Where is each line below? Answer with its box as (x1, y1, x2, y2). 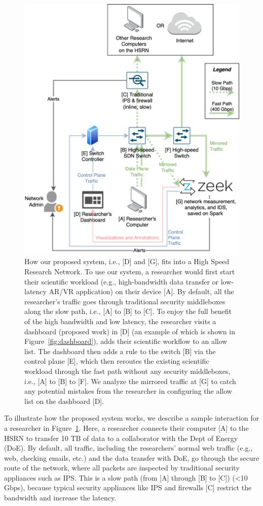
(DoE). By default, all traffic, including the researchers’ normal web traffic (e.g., (4, 442, 253, 453)
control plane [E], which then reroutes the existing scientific (24, 356, 209, 366)
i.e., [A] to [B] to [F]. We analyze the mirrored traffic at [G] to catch (24, 375, 236, 386)
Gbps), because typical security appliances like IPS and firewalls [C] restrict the (4, 482, 252, 493)
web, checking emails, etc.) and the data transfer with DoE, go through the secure (4, 452, 259, 463)
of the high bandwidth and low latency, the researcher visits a (24, 315, 216, 326)
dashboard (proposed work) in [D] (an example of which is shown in (24, 326, 235, 336)
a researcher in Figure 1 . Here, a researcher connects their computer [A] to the (4, 422, 249, 433)
